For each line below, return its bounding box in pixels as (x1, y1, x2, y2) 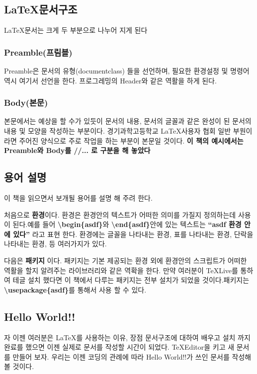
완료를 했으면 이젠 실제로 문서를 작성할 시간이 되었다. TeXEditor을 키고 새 (4, 342, 235, 352)
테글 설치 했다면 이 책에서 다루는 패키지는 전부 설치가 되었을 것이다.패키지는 (12, 275, 250, 285)
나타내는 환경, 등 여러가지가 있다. (4, 238, 107, 249)
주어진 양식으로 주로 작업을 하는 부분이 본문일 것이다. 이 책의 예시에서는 (19, 135, 244, 146)
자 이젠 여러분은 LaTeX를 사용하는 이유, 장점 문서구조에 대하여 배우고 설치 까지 (4, 332, 251, 342)
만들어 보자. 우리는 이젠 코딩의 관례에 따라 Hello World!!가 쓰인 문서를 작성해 (12, 351, 252, 362)
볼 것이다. (4, 361, 34, 372)
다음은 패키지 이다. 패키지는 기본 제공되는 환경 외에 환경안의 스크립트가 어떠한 (4, 255, 247, 265)
